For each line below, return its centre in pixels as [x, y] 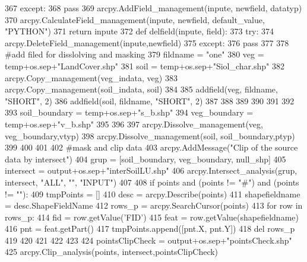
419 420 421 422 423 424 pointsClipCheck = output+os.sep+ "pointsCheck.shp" [148, 240]
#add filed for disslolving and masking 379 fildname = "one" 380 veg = [134, 54]
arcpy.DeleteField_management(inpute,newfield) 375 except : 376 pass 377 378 [147, 42]
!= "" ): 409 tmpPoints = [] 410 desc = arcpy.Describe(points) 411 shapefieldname [153, 194]
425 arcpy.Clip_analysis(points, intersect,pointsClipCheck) [112, 252]
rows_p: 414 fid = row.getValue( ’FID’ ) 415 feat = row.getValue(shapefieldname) [152, 217]
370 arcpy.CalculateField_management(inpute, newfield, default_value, [135, 19]
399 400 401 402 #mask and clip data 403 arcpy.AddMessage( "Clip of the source [151, 147]
